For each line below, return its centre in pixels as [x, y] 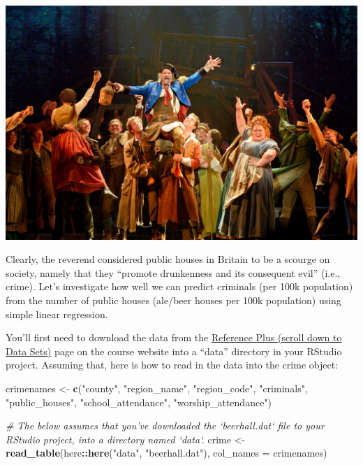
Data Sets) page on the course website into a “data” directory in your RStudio [174, 351]
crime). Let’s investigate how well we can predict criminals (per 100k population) [179, 286]
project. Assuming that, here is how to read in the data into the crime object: [172, 365]
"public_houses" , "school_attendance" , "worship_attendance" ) [139, 402]
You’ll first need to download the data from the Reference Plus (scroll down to [174, 337]
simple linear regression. [57, 314]
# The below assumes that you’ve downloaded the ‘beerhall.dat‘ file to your [165, 425]
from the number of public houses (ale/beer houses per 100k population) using [173, 300]
